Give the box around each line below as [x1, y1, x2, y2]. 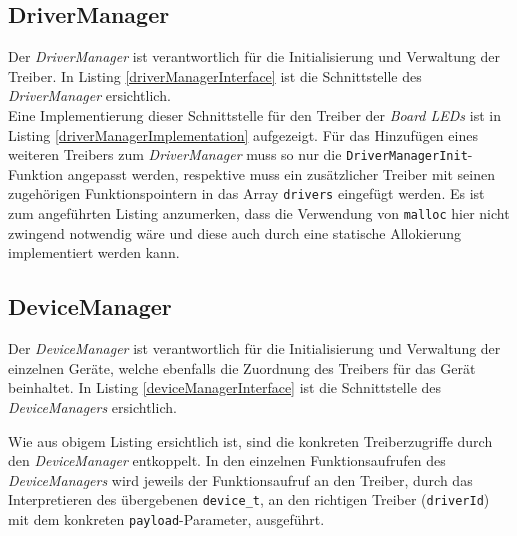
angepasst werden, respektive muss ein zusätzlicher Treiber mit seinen [67, 163, 496, 184]
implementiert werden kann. [8, 242, 180, 263]
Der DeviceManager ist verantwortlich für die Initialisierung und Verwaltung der [8, 338, 501, 359]
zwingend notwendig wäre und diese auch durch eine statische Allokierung [8, 222, 462, 243]
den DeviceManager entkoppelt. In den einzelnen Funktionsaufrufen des [8, 450, 446, 471]
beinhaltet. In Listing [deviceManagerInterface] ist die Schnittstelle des [8, 377, 442, 398]
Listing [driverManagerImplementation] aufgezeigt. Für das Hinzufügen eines [8, 124, 478, 145]
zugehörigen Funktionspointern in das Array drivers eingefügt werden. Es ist [8, 183, 485, 204]
